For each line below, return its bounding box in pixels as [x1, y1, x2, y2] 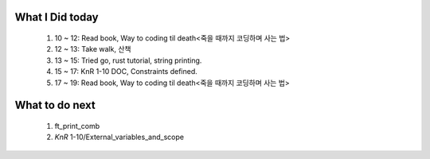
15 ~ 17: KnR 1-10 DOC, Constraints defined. [54, 67, 198, 76]
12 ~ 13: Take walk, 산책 [54, 45, 131, 54]
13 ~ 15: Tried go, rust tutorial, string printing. [54, 56, 202, 65]
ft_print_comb [54, 121, 100, 130]
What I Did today [14, 10, 99, 24]
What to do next [14, 99, 96, 112]
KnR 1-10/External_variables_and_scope [54, 132, 185, 142]
